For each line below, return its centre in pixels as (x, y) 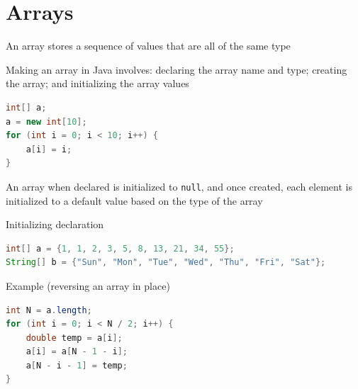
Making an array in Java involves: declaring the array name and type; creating (177, 69)
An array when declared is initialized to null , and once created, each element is (179, 186)
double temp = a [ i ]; (74, 338)
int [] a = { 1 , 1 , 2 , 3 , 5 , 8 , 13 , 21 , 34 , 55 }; (120, 248)
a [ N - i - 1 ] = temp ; (77, 365)
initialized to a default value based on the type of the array (134, 200)
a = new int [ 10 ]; (46, 122)
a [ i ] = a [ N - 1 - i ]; (77, 352)
